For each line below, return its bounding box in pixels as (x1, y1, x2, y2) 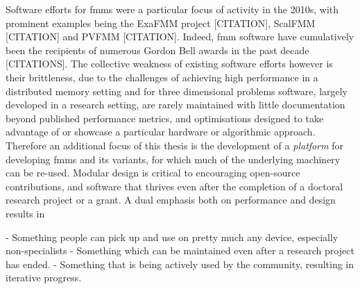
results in (6, 206, 45, 220)
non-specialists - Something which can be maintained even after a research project (6, 243, 354, 258)
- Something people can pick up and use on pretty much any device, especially (6, 229, 338, 244)
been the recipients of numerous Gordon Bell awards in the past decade (6, 42, 309, 57)
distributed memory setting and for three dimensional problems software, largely (6, 83, 348, 98)
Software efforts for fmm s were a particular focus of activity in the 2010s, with (6, 2, 339, 16)
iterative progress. (6, 270, 82, 285)
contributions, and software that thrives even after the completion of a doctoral (6, 179, 343, 193)
